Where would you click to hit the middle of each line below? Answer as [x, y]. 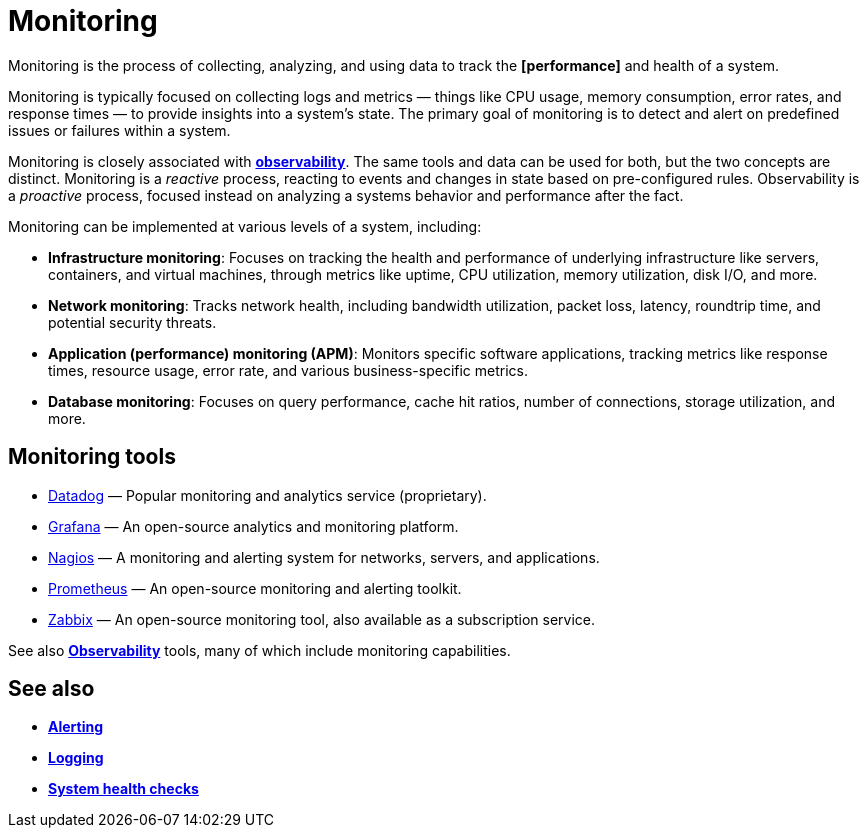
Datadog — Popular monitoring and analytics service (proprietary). [267, 495]
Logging [76, 758]
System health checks [123, 789]
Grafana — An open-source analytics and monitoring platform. [253, 526]
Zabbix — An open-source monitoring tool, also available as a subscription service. [322, 619]
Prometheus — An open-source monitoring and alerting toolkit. [255, 588]
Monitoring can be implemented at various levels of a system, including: [245, 226]
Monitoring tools [92, 457]
